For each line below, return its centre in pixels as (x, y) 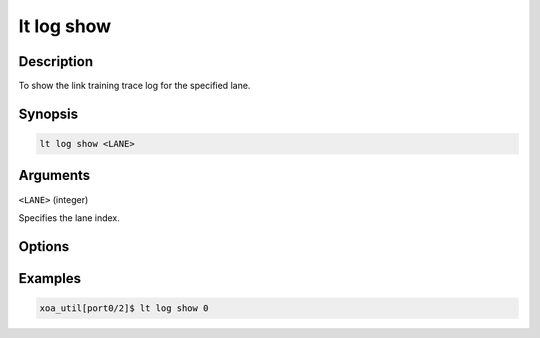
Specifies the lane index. (69, 217)
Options (44, 246)
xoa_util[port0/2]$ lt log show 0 (124, 308)
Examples (50, 278)
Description (56, 61)
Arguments (54, 175)
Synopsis (48, 113)
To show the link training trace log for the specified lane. (134, 86)
